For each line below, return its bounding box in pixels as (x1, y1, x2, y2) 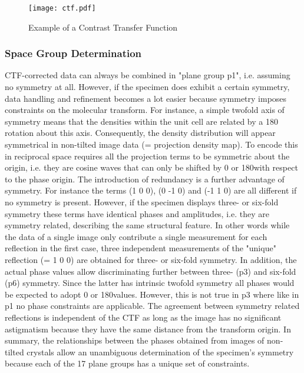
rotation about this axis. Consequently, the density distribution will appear (5, 126, 276, 139)
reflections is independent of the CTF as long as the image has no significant (5, 311, 282, 323)
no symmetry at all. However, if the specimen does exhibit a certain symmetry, (5, 81, 290, 93)
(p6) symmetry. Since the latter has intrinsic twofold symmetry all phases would (5, 277, 295, 289)
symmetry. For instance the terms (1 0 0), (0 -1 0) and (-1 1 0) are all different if (5, 184, 297, 197)
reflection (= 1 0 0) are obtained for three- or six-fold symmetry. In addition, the (5, 253, 297, 265)
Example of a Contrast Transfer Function (28, 21, 178, 33)
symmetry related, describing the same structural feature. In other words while (5, 219, 290, 231)
